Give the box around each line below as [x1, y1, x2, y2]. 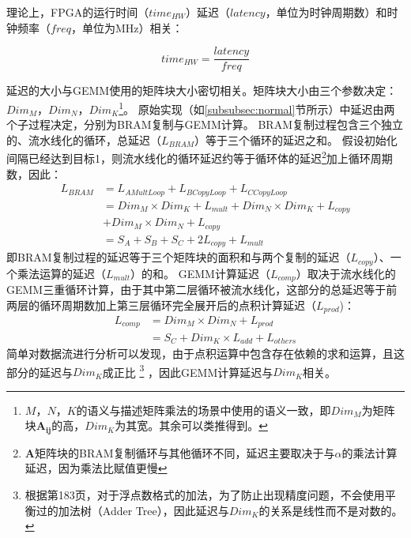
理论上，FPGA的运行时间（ [6, 4, 149, 20]
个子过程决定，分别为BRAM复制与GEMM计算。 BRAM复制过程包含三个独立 [6, 116, 403, 133]
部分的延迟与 [6, 363, 73, 380]
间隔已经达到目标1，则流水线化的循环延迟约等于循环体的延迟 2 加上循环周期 [6, 148, 393, 166]
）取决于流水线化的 [296, 265, 396, 281]
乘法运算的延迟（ [17, 265, 106, 281]
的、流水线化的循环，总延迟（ [6, 131, 161, 148]
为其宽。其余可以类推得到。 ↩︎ [115, 417, 268, 434]
